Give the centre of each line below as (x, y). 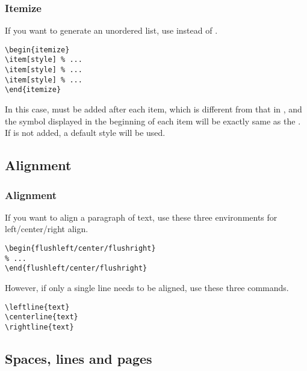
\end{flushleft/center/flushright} (76, 268)
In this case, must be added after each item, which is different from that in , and (153, 109)
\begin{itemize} (37, 50)
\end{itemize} (33, 90)
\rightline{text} (39, 327)
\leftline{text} (37, 307)
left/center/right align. (47, 229)
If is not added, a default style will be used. (85, 133)
